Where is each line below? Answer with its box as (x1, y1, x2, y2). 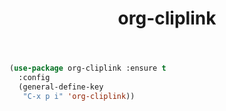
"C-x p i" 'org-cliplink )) (22, 91, 136, 101)
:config (18, 73, 51, 83)
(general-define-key (18, 82, 104, 92)
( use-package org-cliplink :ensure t (9, 63, 167, 74)
